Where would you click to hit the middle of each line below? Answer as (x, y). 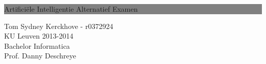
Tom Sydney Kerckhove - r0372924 (59, 26)
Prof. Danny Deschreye (40, 56)
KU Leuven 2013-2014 (39, 36)
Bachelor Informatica (37, 45)
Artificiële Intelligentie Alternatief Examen (71, 9)
